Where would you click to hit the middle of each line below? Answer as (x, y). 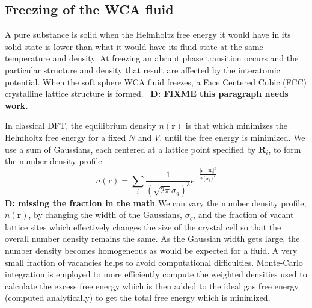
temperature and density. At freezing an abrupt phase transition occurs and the (152, 58)
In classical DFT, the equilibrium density (81, 125)
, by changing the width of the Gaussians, (105, 214)
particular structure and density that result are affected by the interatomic (142, 69)
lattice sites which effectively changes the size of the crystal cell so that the (143, 226)
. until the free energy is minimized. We (232, 137)
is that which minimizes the (237, 125)
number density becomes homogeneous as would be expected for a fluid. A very (151, 251)
